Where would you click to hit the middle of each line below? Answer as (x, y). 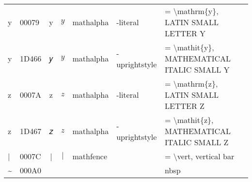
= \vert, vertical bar (200, 156)
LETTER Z (185, 106)
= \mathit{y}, (189, 47)
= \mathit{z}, (189, 120)
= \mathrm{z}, (191, 83)
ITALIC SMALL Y (197, 69)
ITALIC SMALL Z (197, 142)
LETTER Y (185, 33)
